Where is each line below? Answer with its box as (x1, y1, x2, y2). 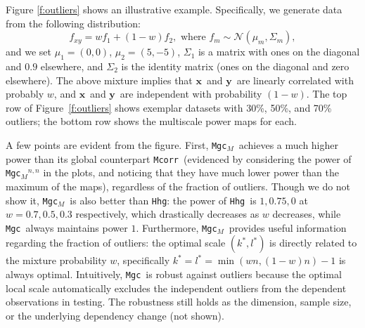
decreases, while (272, 206, 341, 221)
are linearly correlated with (236, 72, 354, 87)
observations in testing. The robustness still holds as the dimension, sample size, (6, 294, 352, 309)
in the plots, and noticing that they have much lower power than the (43, 165, 339, 180)
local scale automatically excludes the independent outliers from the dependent (6, 280, 347, 295)
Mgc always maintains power (6, 220, 128, 235)
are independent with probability (120, 86, 262, 101)
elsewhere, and (40, 58, 103, 73)
